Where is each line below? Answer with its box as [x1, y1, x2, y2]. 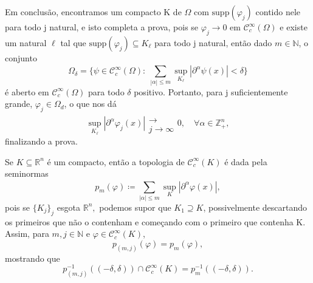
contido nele [255, 5, 301, 18]
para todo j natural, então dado [154, 36, 272, 49]
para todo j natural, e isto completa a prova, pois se [5, 21, 199, 33]
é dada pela [224, 155, 267, 168]
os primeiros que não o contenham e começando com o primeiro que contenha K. [5, 215, 306, 228]
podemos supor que [99, 200, 171, 213]
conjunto [5, 51, 37, 64]
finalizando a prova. [5, 135, 78, 147]
